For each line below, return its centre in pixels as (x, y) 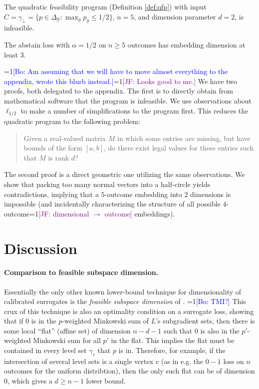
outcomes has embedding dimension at (186, 44)
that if (14, 321)
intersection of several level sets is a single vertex (79, 361)
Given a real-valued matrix (65, 138)
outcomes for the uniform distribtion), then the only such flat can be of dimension (129, 371)
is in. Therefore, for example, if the (172, 350)
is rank (59, 157)
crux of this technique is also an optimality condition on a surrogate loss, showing (129, 311)
